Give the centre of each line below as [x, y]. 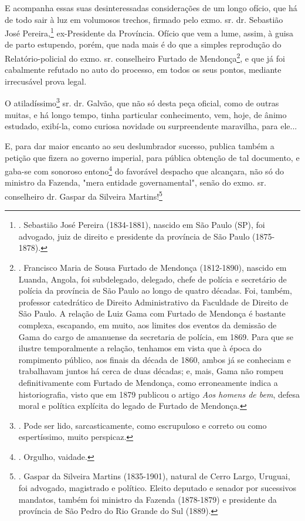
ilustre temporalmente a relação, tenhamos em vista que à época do [140, 348]
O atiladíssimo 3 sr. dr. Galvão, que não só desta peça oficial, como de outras [142, 102]
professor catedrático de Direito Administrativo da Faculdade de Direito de [153, 302]
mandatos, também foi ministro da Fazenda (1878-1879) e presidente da [148, 499]
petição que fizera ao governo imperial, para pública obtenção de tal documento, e [152, 157]
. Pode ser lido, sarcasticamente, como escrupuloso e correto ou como [143, 425]
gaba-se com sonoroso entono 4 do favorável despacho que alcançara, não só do [145, 170]
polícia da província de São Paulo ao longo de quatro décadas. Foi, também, [155, 290]
